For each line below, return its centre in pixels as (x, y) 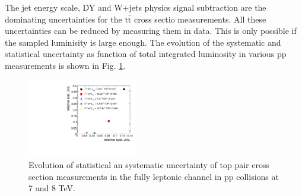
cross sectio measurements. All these (200, 19)
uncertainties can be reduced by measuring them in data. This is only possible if (151, 31)
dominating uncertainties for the (63, 19)
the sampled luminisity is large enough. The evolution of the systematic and (143, 42)
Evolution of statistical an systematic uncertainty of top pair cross (149, 165)
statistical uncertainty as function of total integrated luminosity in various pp (146, 54)
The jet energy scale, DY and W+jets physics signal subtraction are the (136, 7)
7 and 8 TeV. (52, 188)
